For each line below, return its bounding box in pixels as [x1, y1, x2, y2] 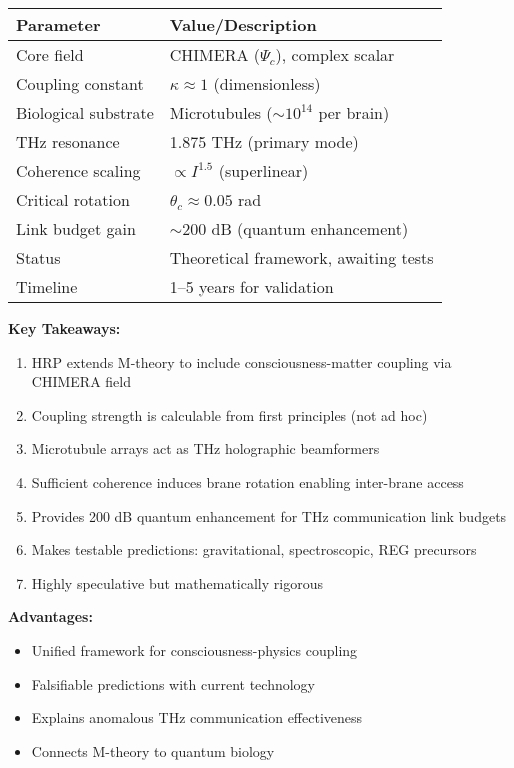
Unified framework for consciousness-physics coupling [31, 639, 358, 660]
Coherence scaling [16, 159, 141, 182]
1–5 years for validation [169, 275, 334, 298]
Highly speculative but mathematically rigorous [31, 572, 323, 593]
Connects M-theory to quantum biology [31, 740, 275, 761]
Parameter [16, 13, 101, 36]
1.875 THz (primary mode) [169, 130, 359, 153]
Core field [16, 43, 84, 66]
